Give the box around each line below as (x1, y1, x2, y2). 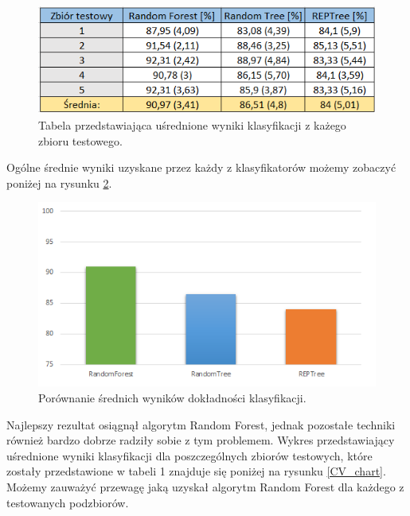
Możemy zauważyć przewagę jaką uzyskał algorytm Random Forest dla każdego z (6, 479, 404, 495)
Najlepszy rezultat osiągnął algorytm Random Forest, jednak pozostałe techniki (6, 416, 396, 433)
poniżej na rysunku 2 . (6, 174, 112, 191)
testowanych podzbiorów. (6, 494, 129, 510)
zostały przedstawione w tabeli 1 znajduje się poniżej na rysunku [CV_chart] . (6, 463, 386, 479)
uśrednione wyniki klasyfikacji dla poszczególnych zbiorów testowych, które (6, 447, 373, 464)
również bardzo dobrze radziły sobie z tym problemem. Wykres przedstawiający (6, 432, 395, 448)
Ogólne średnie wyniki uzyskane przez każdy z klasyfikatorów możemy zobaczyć (6, 159, 396, 176)
